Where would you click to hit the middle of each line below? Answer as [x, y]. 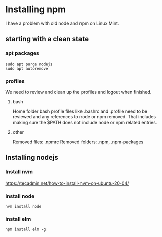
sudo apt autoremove [27, 68]
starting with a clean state [47, 39]
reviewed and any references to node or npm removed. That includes [84, 116]
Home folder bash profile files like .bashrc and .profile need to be [80, 111]
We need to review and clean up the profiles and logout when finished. [78, 92]
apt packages [22, 53]
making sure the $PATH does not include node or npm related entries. [85, 122]
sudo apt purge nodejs [29, 64]
